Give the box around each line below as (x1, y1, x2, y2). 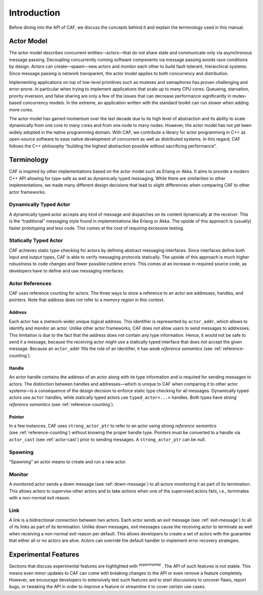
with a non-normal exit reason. (9, 494, 71, 500)
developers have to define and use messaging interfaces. (9, 267, 124, 273)
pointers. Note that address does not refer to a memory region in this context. (9, 297, 165, 303)
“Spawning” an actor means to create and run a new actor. (9, 459, 127, 465)
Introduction (9, 7, 60, 18)
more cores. (9, 106, 34, 112)
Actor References (9, 280, 52, 287)
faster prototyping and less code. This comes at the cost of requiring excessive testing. (9, 225, 185, 231)
